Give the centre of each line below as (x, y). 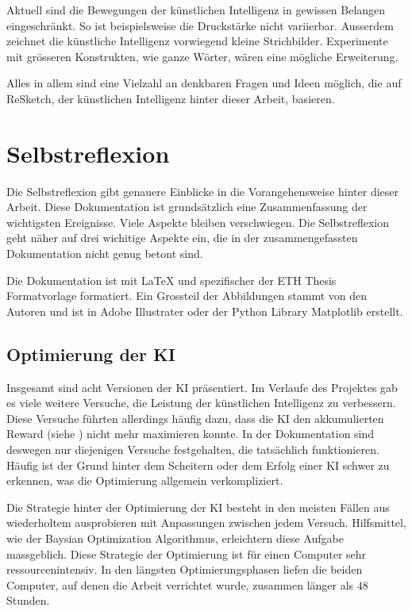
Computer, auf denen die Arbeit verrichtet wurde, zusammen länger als (180, 584)
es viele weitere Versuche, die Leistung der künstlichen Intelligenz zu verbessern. (201, 403)
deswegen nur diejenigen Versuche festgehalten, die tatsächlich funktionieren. (193, 450)
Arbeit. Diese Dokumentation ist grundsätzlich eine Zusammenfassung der (187, 207)
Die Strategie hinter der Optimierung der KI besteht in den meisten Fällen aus (198, 507)
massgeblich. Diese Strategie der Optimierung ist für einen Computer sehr (187, 553)
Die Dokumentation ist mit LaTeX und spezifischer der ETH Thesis (171, 280)
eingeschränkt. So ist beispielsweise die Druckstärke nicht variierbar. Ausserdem (200, 25)
